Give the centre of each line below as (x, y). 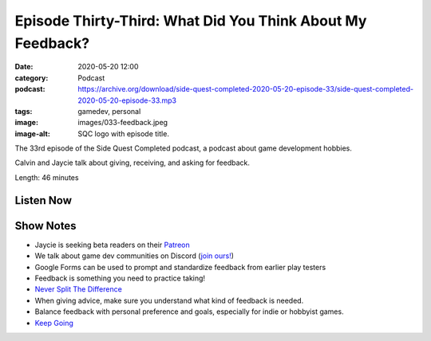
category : (32, 78)
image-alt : (33, 133)
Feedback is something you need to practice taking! (120, 278)
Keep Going (54, 323)
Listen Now (43, 200)
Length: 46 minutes (47, 177)
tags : (24, 111)
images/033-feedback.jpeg (123, 123)
